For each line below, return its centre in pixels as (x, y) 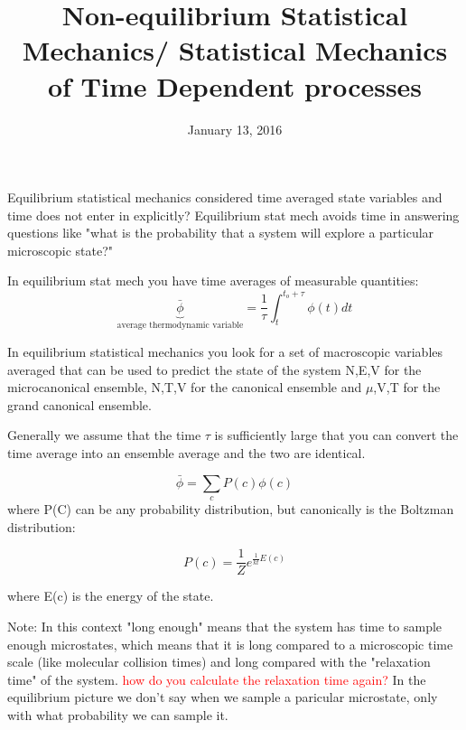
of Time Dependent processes (235, 85)
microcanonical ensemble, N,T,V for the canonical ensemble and (185, 387)
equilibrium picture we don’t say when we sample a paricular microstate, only (223, 697)
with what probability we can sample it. (118, 714)
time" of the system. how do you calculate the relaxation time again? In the (217, 679)
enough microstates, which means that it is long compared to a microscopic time (230, 644)
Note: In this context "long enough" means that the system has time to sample (225, 627)
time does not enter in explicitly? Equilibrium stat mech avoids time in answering (233, 215)
